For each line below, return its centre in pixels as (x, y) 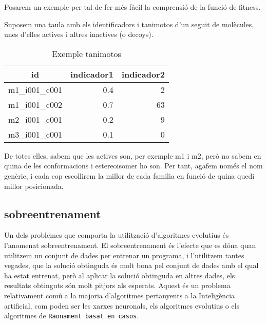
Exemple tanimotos (86, 53)
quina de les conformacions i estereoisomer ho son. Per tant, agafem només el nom (133, 166)
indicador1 (92, 74)
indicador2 (143, 74)
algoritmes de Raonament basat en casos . (72, 316)
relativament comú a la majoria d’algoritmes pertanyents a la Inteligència (120, 295)
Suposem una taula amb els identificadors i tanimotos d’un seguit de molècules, (129, 24)
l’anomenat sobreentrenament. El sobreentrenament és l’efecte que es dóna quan (130, 245)
